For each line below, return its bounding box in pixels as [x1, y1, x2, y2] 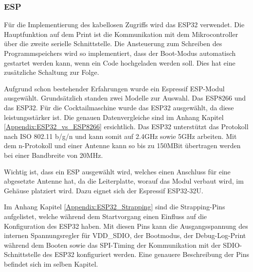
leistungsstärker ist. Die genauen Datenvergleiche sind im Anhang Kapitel [4, 112, 224, 122]
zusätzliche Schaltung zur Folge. [4, 67, 99, 77]
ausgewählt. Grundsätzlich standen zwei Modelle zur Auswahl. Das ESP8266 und [4, 93, 246, 103]
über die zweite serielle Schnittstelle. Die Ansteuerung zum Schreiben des [4, 38, 222, 49]
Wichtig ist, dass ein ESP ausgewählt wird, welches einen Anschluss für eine [4, 166, 231, 176]
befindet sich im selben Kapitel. [4, 258, 98, 269]
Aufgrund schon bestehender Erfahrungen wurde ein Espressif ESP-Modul [4, 83, 225, 93]
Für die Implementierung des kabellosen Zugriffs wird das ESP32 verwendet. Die [4, 19, 245, 30]
